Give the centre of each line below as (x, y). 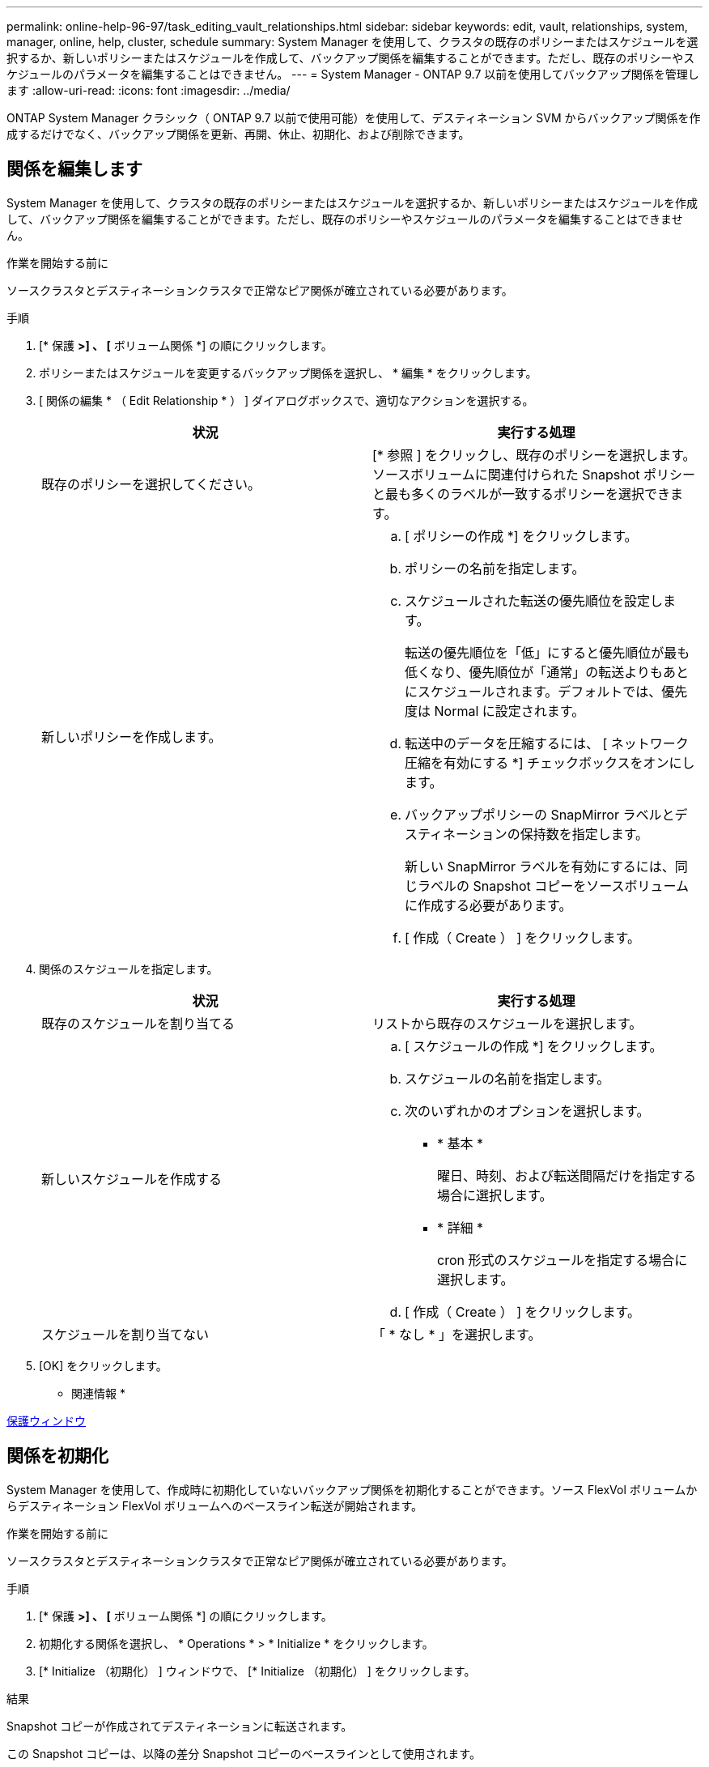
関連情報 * (98, 1393)
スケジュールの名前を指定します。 (507, 1078)
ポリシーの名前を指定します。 (495, 568)
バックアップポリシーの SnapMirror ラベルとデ (546, 814)
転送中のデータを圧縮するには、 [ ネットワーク (547, 743)
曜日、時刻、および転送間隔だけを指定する (567, 1175)
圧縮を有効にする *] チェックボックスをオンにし (550, 762)
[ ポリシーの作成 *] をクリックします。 (521, 536)
